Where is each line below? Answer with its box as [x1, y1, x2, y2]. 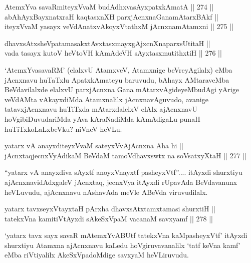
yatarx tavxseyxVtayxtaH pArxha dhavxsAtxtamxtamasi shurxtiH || [5, 203, 215, 214]
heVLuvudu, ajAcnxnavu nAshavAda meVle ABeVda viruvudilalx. [5, 186, 208, 197]
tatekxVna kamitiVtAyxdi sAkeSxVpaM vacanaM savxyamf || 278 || [5, 213, 213, 223]
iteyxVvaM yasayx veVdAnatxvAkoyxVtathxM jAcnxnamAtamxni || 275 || [5, 21, 234, 32]
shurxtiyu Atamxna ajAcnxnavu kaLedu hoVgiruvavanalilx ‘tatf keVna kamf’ [5, 239, 240, 250]
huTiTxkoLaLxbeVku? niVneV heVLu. [5, 123, 122, 134]
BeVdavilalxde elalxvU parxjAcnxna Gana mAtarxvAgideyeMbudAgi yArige [5, 84, 239, 95]
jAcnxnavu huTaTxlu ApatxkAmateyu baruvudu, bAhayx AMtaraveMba [5, 74, 229, 85]
